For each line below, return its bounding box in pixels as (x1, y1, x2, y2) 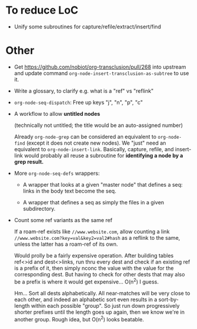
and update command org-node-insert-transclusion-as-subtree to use (14, 69, 189, 77)
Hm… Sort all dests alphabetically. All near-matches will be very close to (14, 289, 190, 297)
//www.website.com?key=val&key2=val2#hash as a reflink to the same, (14, 234, 180, 241)
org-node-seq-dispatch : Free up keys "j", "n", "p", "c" (14, 99, 143, 106)
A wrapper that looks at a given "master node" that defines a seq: (22, 181, 183, 188)
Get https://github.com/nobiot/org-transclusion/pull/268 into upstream (14, 63, 186, 70)
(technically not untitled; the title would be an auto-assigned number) (14, 122, 183, 129)
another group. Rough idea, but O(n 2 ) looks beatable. (14, 314, 144, 323)
